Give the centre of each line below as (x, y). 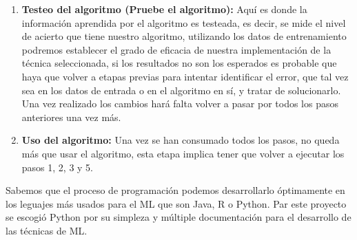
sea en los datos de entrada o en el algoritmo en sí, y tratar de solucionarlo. (181, 90)
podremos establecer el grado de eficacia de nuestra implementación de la (176, 49)
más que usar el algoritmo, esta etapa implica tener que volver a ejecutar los (183, 153)
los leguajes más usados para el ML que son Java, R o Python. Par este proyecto (176, 203)
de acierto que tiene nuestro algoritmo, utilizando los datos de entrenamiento (184, 36)
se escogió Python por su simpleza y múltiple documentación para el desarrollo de (178, 217)
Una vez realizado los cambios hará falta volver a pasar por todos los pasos (180, 103)
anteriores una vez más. (71, 117)
